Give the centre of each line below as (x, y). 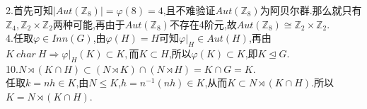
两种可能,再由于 (89, 24)
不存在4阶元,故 (203, 24)
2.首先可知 (29, 10)
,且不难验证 (189, 10)
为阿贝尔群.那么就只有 (311, 10)
